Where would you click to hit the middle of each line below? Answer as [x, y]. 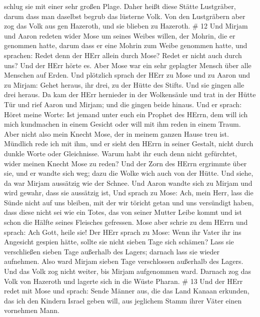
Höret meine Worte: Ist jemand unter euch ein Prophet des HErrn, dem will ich [126, 114]
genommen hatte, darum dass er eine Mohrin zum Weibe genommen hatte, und [126, 45]
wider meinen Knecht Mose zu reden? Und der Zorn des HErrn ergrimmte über [125, 163]
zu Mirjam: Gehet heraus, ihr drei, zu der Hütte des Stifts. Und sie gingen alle [124, 84]
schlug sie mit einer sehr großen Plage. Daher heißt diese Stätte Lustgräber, [120, 6]
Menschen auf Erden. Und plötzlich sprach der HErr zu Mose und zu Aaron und [127, 75]
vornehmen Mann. [32, 310]
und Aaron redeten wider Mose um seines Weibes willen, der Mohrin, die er [120, 35]
